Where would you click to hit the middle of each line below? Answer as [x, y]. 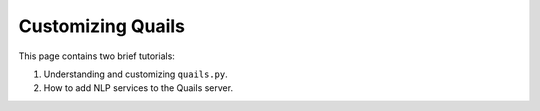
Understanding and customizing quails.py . [136, 74]
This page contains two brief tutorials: [96, 56]
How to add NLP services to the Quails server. [138, 88]
